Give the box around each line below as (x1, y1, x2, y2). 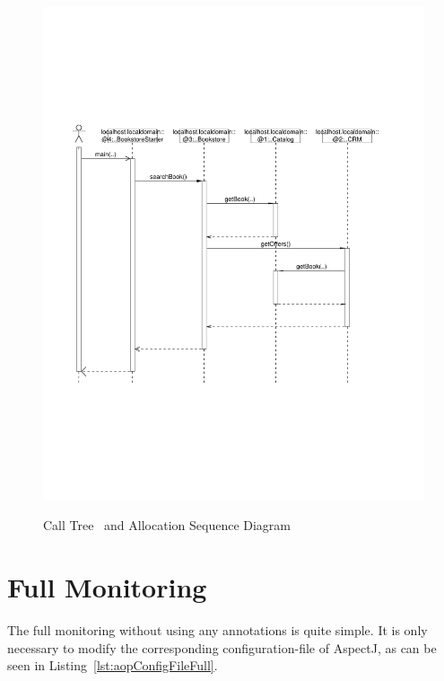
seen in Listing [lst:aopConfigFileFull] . (7, 656, 218, 675)
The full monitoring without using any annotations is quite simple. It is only (7, 621, 428, 640)
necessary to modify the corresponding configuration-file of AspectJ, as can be (7, 638, 437, 657)
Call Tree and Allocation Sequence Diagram (43, 516, 291, 535)
